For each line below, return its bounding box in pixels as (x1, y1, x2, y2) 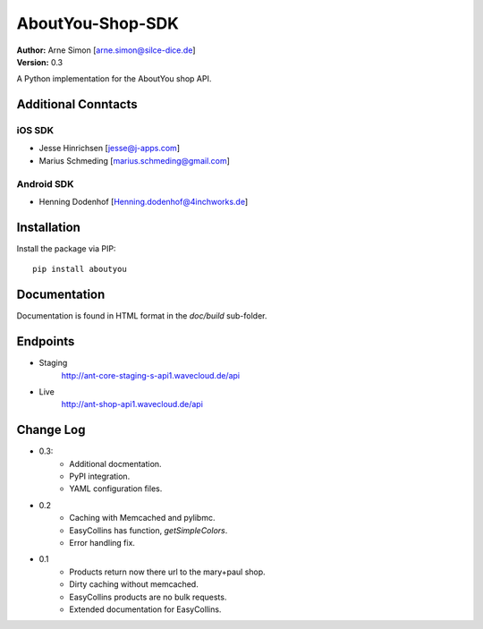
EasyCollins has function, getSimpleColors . (69, 524, 228, 536)
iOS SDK (16, 124, 54, 137)
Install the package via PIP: (16, 242, 116, 254)
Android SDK (16, 177, 74, 190)
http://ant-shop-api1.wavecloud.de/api (61, 399, 203, 410)
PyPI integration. (69, 471, 131, 481)
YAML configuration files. (69, 483, 163, 494)
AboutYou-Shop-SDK (16, 13, 179, 33)
